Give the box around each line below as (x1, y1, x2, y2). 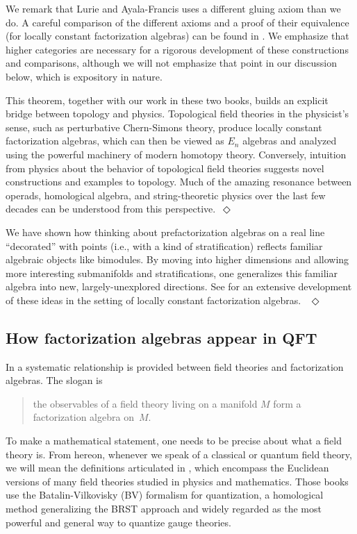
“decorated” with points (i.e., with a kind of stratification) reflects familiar (6, 238, 323, 253)
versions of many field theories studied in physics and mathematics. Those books (6, 474, 349, 488)
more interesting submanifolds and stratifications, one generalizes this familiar (6, 265, 338, 280)
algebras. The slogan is (6, 373, 103, 387)
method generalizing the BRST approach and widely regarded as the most (6, 501, 322, 516)
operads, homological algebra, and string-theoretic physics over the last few (6, 187, 326, 202)
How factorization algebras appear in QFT (6, 326, 317, 348)
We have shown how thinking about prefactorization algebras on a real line (6, 224, 325, 239)
